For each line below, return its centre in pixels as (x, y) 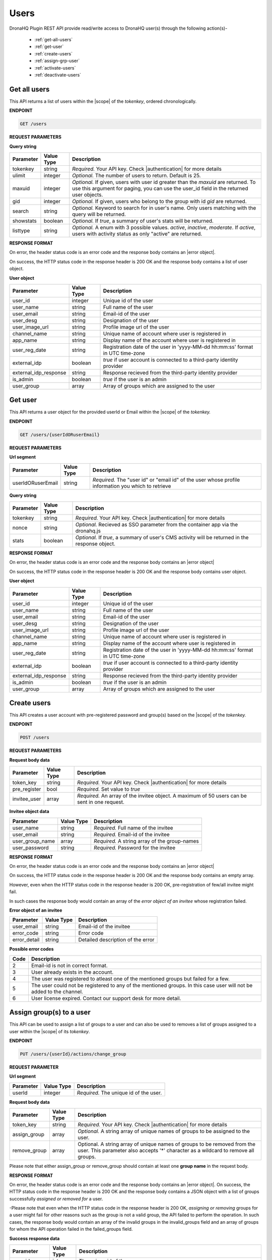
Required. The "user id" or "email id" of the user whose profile (166, 480)
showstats (25, 221)
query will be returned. (99, 214)
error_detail (26, 940)
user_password (30, 848)
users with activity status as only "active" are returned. (137, 233)
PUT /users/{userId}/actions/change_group (73, 1054)
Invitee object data (29, 811)
